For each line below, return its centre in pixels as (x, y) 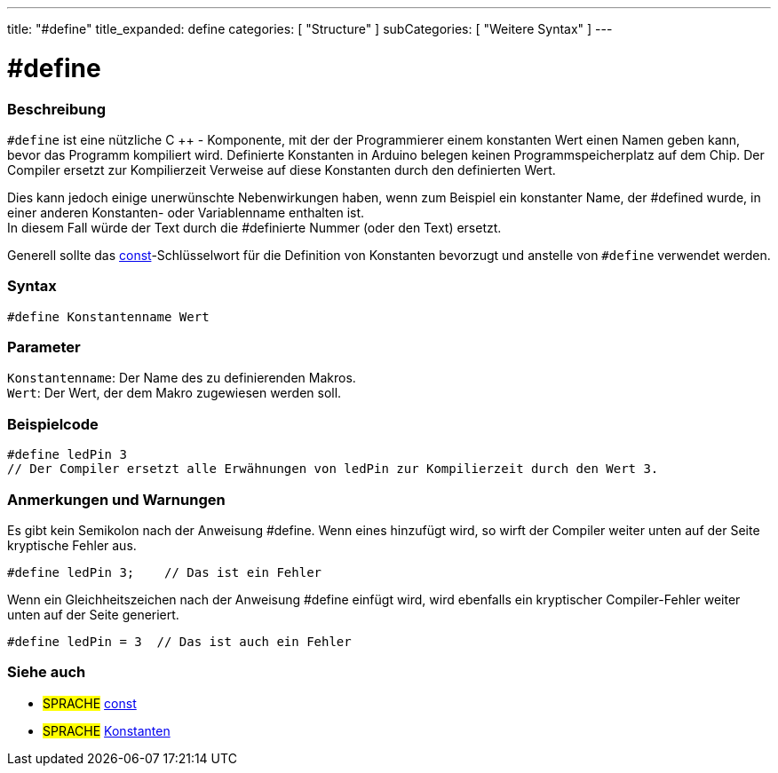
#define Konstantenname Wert (108, 316)
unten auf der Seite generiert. (93, 614)
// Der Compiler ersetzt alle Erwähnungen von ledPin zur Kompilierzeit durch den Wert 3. (333, 469)
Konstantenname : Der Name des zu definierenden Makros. (182, 378)
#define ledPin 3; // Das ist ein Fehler (165, 572)
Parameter (44, 347)
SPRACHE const (90, 703)
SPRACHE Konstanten (107, 730)
